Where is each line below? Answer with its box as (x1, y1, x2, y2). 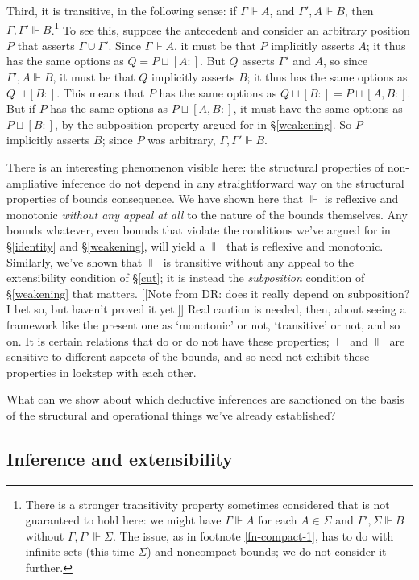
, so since (322, 52, 368, 69)
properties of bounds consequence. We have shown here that (6, 190, 304, 207)
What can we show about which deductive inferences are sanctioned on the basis (6, 391, 404, 408)
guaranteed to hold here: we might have (25, 512, 222, 528)
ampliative (6, 174, 58, 191)
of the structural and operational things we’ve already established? (6, 406, 336, 423)
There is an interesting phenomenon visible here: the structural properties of (6, 159, 384, 175)
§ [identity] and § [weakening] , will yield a (6, 237, 205, 254)
